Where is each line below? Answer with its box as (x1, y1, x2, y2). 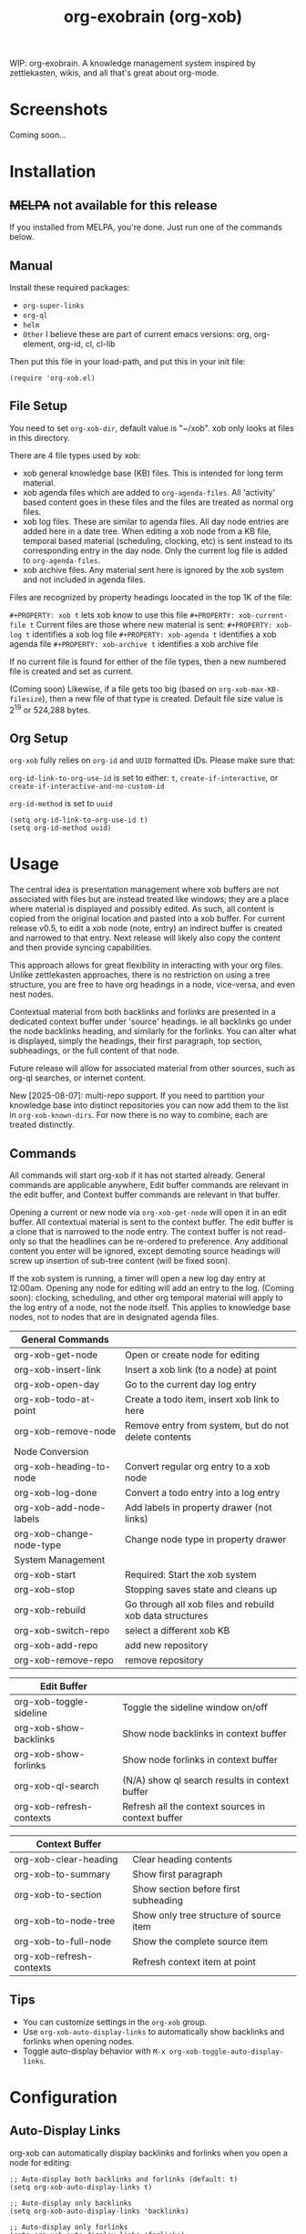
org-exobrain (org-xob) (63, 6, 243, 27)
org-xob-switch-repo (14, 1624, 110, 1636)
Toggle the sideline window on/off (122, 1701, 269, 1714)
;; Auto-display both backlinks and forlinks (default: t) (9, 2175, 239, 2184)
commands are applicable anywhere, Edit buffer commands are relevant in (9, 1179, 289, 1190)
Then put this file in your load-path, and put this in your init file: (9, 355, 246, 366)
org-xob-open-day (14, 1378, 100, 1390)
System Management (14, 1553, 106, 1566)
